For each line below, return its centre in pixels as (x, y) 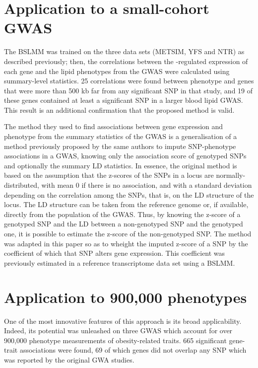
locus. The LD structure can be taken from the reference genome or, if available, (126, 204)
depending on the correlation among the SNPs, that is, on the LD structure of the (129, 194)
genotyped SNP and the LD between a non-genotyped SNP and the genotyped (124, 224)
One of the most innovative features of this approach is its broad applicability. (123, 321)
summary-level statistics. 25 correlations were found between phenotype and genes (129, 81)
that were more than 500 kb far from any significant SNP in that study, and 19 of (129, 90)
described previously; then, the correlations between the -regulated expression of (126, 61)
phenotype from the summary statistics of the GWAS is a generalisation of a (121, 136)
